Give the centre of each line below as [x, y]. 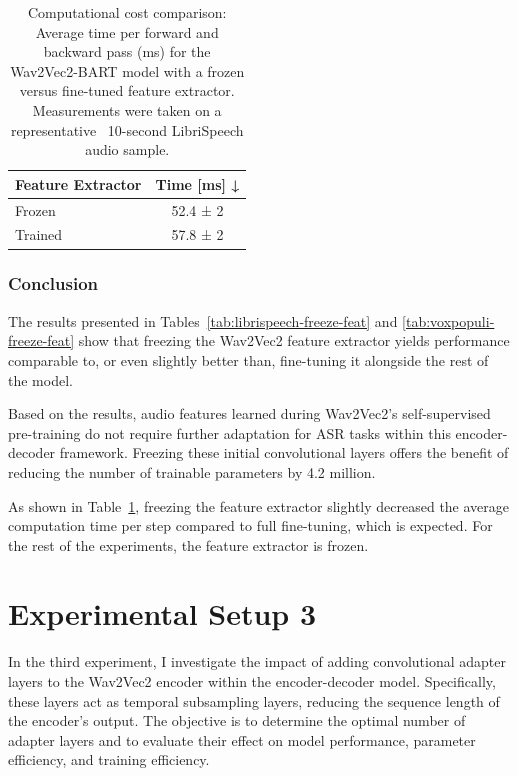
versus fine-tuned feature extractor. [127, 90]
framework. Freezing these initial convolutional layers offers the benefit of [284, 452]
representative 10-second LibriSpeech [127, 129]
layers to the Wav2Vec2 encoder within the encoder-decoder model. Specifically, [252, 681]
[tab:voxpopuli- [448, 320]
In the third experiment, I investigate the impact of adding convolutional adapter [257, 661]
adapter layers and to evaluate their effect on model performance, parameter [242, 739]
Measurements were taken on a [127, 109]
